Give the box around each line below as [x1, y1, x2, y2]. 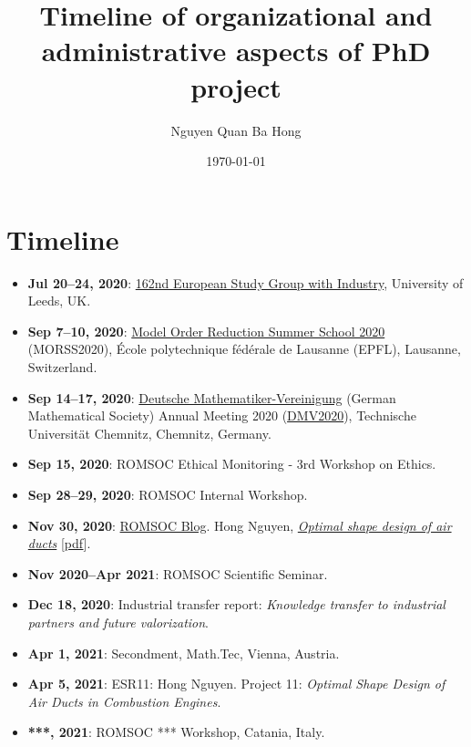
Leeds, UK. [27, 291, 91, 310]
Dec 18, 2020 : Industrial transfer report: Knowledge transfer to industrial [27, 595, 445, 614]
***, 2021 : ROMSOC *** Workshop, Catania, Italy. [27, 722, 325, 742]
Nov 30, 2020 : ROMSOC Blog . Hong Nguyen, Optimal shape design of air [27, 515, 452, 534]
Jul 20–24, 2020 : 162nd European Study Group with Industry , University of [27, 273, 464, 292]
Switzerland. [27, 358, 97, 376]
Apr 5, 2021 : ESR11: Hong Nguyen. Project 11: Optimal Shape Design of [27, 674, 445, 693]
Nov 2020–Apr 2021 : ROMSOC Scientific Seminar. [27, 564, 328, 583]
